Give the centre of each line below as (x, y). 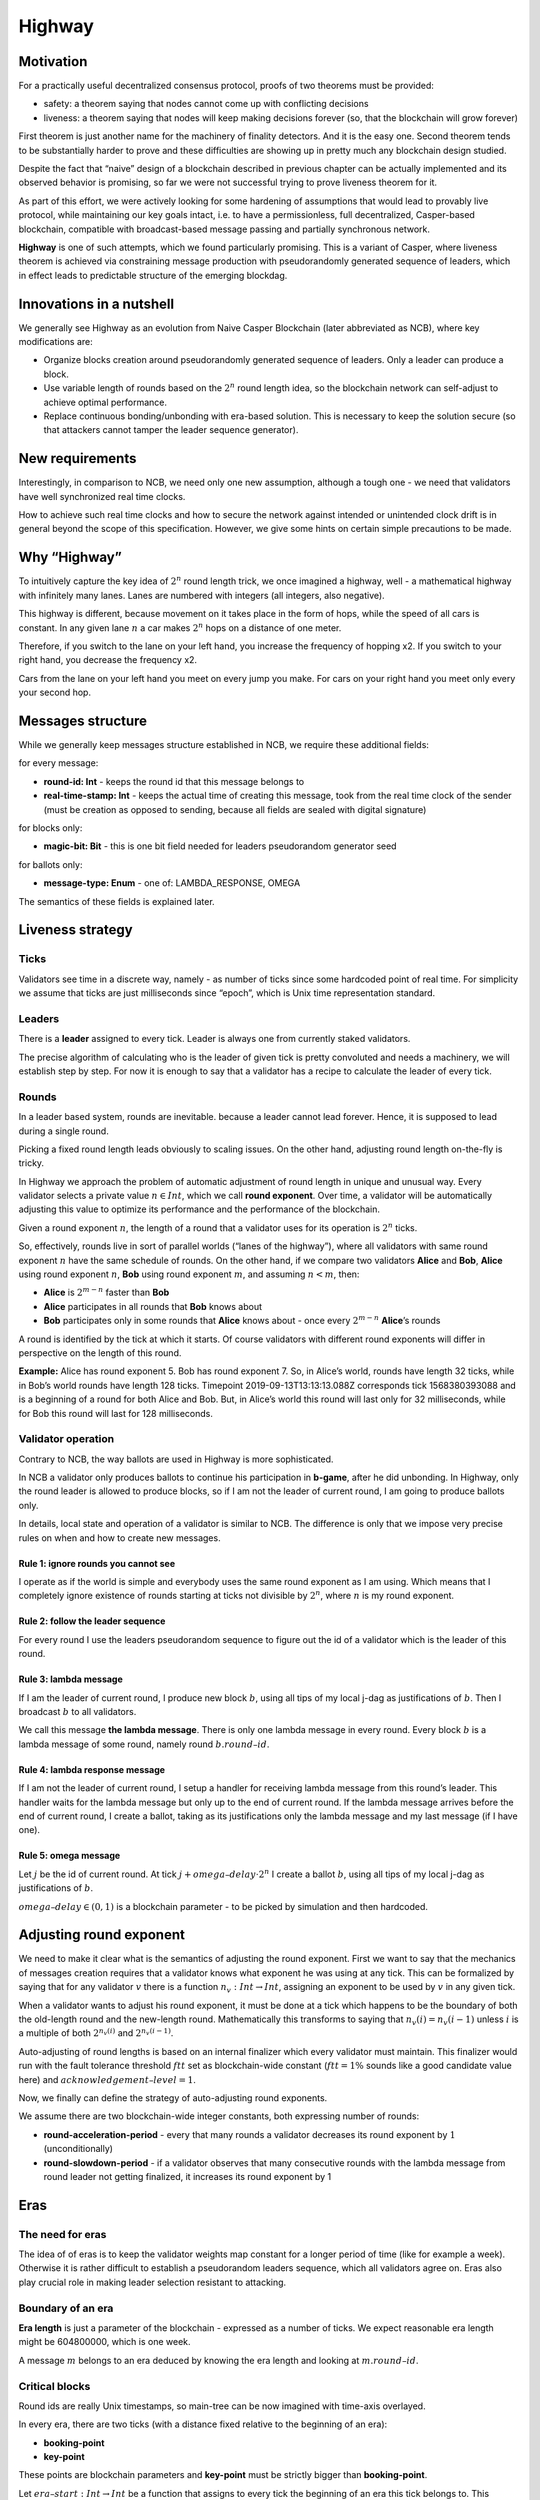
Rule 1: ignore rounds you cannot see (96, 1563)
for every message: (58, 763)
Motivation (53, 61)
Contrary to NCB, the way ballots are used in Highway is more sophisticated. (176, 1459)
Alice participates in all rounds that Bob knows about (152, 1306)
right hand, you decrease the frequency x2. (108, 660)
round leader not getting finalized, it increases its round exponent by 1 (187, 2176)
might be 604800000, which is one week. (104, 2342)
